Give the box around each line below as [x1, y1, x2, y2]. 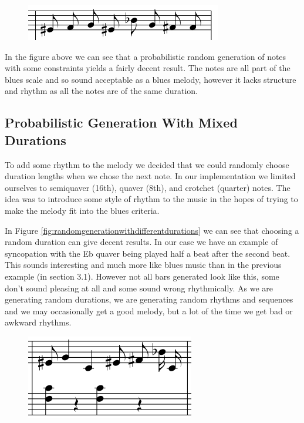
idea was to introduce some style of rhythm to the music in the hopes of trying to [5, 193, 298, 205]
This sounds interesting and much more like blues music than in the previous [5, 258, 282, 271]
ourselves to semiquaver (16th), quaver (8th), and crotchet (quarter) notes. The [5, 181, 291, 193]
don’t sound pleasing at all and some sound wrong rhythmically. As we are [5, 281, 273, 294]
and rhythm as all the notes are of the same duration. [5, 85, 198, 97]
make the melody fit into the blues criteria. [5, 204, 160, 216]
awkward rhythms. [5, 316, 72, 328]
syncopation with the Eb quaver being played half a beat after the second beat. [5, 247, 291, 259]
